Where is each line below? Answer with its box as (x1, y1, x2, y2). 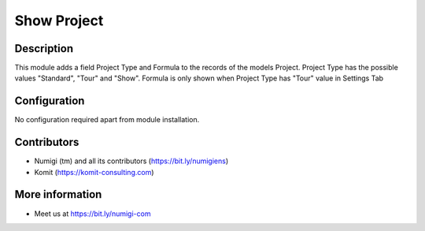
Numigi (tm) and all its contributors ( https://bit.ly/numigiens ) (34, 156, 229, 166)
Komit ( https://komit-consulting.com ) (34, 167, 154, 177)
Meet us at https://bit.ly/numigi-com (34, 209, 151, 218)
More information (14, 188, 102, 201)
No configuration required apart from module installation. (14, 115, 200, 125)
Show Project (14, 12, 104, 29)
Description (14, 42, 74, 55)
